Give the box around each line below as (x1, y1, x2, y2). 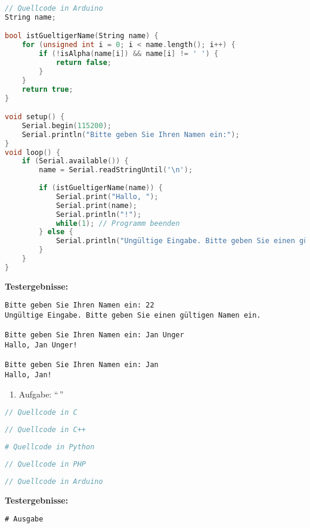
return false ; (55, 58, 111, 67)
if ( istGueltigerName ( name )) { (39, 184, 163, 192)
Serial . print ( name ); (55, 201, 137, 210)
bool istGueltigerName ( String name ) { (5, 32, 159, 41)
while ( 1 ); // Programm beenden (55, 219, 180, 228)
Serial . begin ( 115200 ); (21, 121, 112, 130)
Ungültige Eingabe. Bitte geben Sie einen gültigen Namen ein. (5, 311, 261, 320)
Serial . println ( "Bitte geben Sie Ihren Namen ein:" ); (21, 130, 240, 139)
